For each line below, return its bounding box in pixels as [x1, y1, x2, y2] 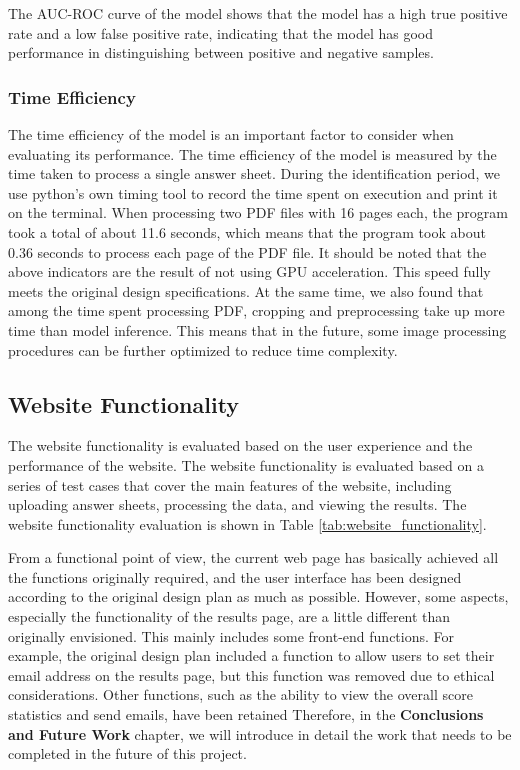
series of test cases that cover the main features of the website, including [8, 474, 452, 495]
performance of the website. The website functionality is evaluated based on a [8, 454, 484, 475]
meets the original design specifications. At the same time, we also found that [8, 280, 484, 301]
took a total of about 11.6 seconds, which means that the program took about [8, 221, 486, 242]
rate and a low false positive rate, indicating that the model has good [8, 22, 433, 43]
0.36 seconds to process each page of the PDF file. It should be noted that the [8, 241, 487, 262]
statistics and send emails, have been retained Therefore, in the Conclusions [8, 704, 484, 725]
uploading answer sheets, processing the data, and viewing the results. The [8, 494, 467, 515]
